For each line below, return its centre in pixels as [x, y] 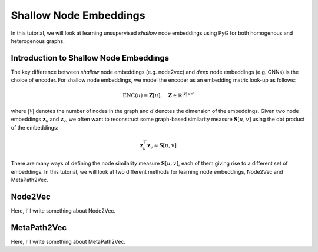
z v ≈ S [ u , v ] [162, 146]
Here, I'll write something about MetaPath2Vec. [68, 241]
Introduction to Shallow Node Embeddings [90, 58]
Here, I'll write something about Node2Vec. [63, 210]
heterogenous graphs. [38, 41]
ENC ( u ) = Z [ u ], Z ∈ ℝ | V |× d [158, 95]
